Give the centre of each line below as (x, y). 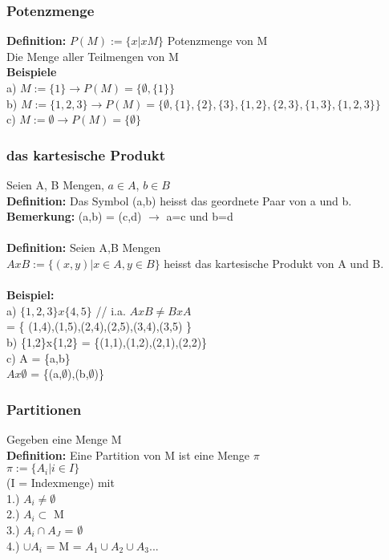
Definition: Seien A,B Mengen (84, 248)
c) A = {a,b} (38, 357)
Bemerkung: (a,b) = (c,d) (74, 216)
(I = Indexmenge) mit (61, 483)
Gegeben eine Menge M (64, 438)
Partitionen (44, 409)
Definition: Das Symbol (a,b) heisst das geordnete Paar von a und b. (179, 200)
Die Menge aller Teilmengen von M (93, 56)
